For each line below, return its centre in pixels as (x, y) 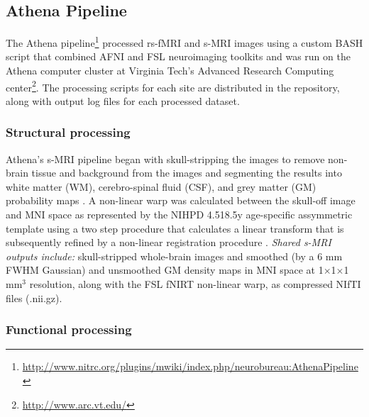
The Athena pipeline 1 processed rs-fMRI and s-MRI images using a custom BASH (184, 41)
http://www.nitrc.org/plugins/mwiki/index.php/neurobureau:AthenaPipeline (190, 366)
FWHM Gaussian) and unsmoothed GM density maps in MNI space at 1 (165, 270)
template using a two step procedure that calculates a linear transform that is (175, 228)
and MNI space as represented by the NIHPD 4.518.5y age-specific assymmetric (179, 215)
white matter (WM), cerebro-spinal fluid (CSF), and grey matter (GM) (161, 186)
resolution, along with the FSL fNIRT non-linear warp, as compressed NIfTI (195, 284)
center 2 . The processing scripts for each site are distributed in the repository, (173, 86)
